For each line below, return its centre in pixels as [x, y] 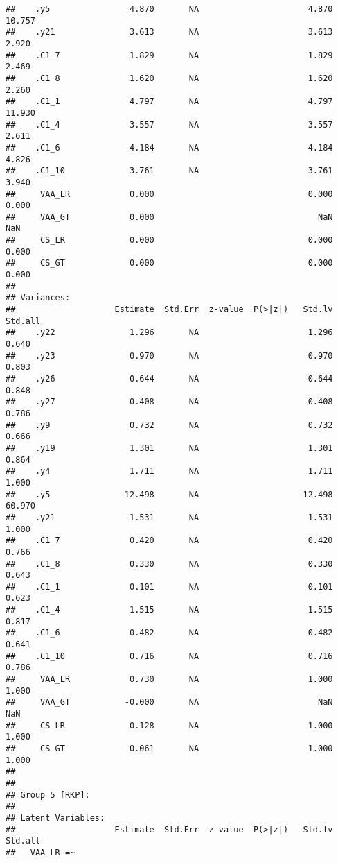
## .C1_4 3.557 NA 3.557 [169, 125]
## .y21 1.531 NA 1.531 [169, 517]
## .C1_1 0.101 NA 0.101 [169, 587]
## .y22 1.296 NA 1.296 [169, 333]
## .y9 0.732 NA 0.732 [169, 425]
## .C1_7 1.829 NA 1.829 [169, 55]
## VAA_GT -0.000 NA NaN [169, 702]
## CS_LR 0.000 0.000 [169, 240]
